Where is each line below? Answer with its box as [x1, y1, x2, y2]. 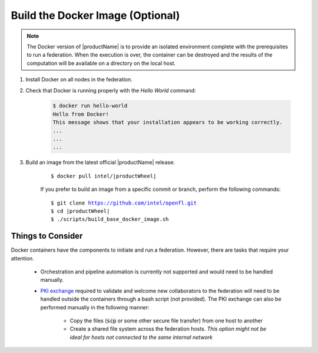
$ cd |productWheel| [51, 207, 110, 215]
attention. [11, 255, 34, 262]
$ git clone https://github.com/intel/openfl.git [51, 199, 197, 206]
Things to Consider [11, 231, 83, 241]
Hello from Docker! [52, 111, 109, 117]
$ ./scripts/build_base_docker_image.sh [51, 216, 169, 223]
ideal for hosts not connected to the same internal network [69, 334, 213, 341]
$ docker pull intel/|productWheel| [51, 173, 157, 179]
